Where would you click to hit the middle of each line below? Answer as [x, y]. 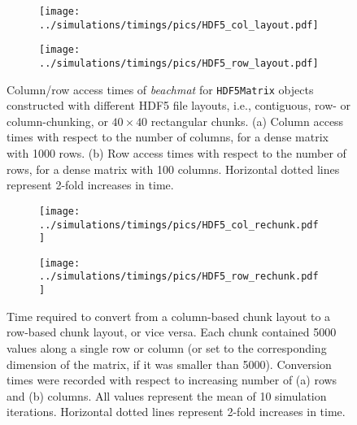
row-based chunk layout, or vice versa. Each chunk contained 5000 [172, 332]
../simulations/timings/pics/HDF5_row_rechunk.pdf [179, 277]
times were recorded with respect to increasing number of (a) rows [172, 380]
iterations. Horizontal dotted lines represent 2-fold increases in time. [176, 412]
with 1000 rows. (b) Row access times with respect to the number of [176, 153]
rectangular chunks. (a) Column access [247, 121]
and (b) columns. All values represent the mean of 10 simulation [167, 395]
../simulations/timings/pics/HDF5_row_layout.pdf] [179, 63]
